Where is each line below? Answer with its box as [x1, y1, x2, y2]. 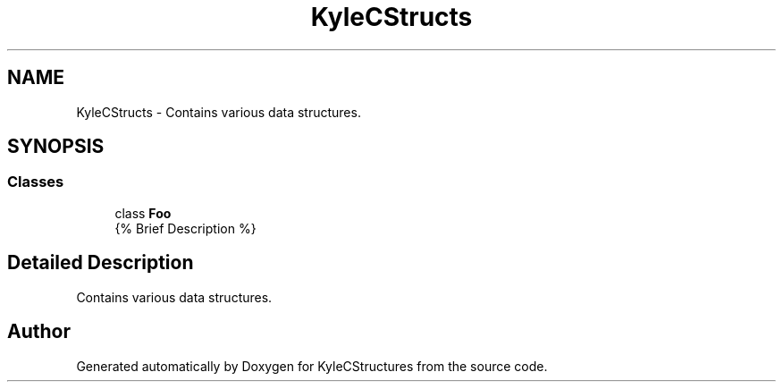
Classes [7, 173, 64, 191]
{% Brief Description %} [114, 220, 257, 236]
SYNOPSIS [7, 135, 105, 158]
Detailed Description [7, 251, 194, 275]
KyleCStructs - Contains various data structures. [76, 104, 361, 120]
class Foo [114, 205, 172, 221]
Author [7, 320, 71, 343]
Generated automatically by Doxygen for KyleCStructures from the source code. [76, 358, 548, 374]
